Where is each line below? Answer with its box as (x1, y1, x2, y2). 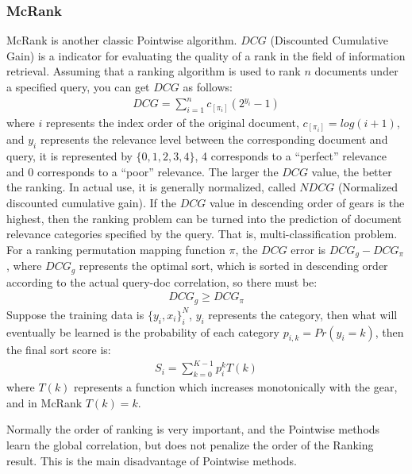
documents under (314, 63, 399, 79)
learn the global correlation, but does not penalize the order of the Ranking (6, 437, 374, 453)
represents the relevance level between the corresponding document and (40, 131, 388, 148)
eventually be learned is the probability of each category (6, 323, 279, 340)
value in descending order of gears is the (209, 195, 405, 211)
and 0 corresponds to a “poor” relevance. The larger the (6, 163, 279, 179)
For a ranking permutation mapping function (6, 241, 225, 257)
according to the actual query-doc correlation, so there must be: (6, 273, 318, 290)
